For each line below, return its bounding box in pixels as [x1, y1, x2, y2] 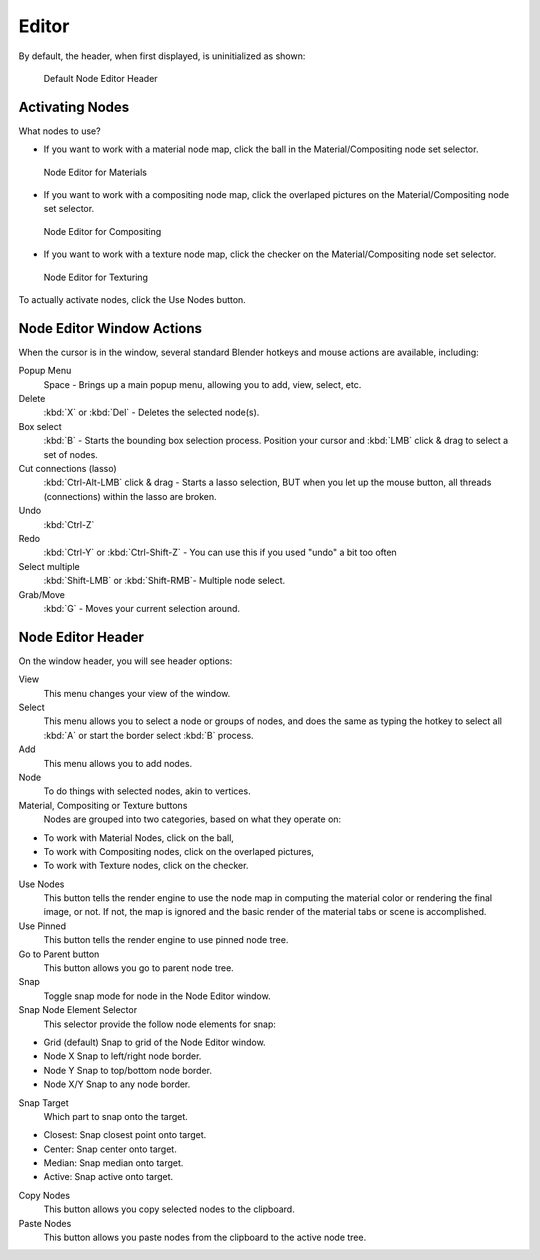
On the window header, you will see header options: [18, 655, 233, 667]
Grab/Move [18, 588, 65, 600]
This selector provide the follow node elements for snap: [43, 1018, 277, 1030]
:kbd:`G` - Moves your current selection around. [43, 602, 240, 614]
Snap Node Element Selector [18, 1004, 138, 1016]
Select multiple [18, 560, 80, 572]
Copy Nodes [18, 1189, 70, 1201]
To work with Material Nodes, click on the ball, [43, 831, 235, 844]
